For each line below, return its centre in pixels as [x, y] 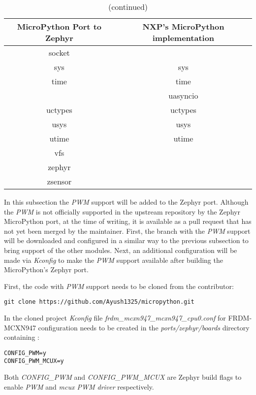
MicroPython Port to [59, 26]
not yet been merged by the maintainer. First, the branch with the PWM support [127, 231]
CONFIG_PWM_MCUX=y [34, 361]
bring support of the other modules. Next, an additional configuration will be [121, 250]
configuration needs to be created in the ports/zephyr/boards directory [144, 327]
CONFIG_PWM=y [25, 353]
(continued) [128, 7]
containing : [22, 337]
